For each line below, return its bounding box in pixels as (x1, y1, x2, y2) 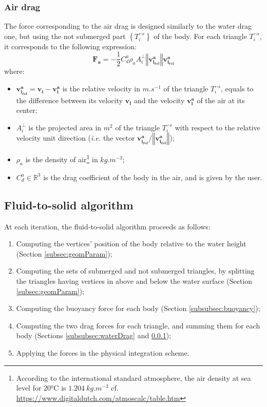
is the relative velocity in (62, 83, 141, 94)
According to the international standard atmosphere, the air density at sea (16, 372, 251, 383)
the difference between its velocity (16, 94, 123, 105)
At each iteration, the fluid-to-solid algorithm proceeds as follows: (4, 221, 211, 231)
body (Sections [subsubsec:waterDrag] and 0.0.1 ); (16, 330, 171, 341)
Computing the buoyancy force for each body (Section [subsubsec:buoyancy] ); (16, 303, 260, 314)
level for (16, 382, 42, 393)
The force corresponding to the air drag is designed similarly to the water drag (4, 21, 252, 31)
